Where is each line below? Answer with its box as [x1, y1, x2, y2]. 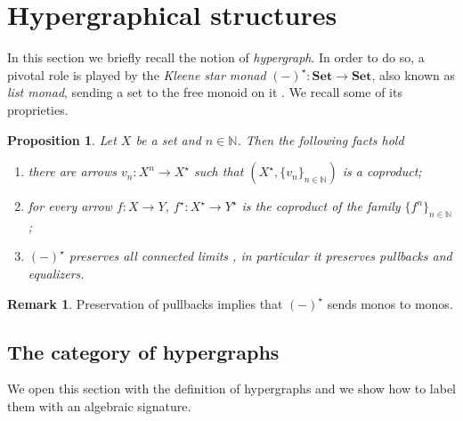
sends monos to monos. [327, 294, 453, 312]
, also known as [371, 65, 455, 84]
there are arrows [28, 162, 117, 181]
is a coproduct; [342, 162, 422, 181]
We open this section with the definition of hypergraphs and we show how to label [7, 379, 457, 398]
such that [193, 162, 244, 181]
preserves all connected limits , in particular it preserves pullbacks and [69, 247, 452, 265]
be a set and [135, 130, 201, 149]
